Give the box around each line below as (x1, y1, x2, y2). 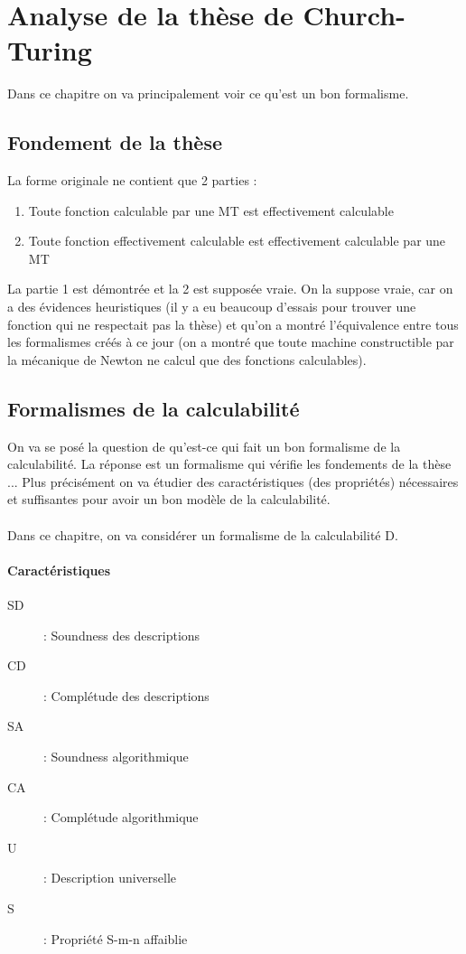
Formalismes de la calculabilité (7, 394, 300, 422)
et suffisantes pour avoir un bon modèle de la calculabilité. (7, 490, 331, 509)
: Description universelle (43, 868, 177, 887)
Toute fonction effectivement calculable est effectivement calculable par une (28, 231, 446, 250)
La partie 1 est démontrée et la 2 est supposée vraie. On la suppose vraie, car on (7, 279, 453, 298)
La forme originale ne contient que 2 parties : (7, 171, 257, 190)
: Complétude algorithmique (43, 808, 199, 827)
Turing (7, 32, 92, 69)
